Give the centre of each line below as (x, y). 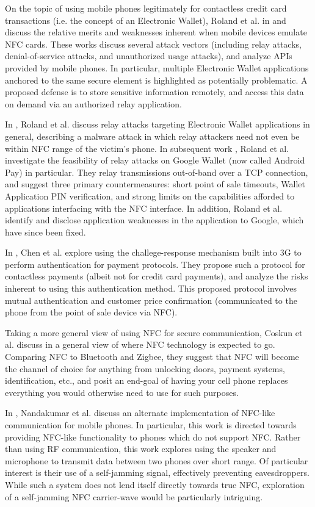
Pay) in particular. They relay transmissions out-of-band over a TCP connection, (157, 172)
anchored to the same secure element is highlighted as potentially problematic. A (156, 80)
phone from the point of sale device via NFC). (91, 312)
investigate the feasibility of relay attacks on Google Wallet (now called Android (155, 160)
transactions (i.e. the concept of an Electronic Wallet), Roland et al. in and (146, 20)
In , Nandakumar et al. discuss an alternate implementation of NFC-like (140, 413)
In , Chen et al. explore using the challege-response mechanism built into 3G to (153, 252)
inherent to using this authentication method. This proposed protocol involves (151, 288)
